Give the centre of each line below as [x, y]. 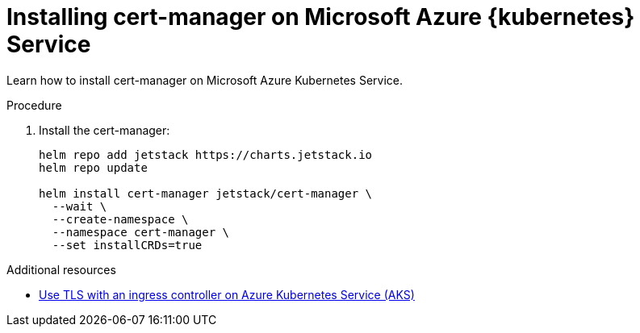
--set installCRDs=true [127, 245]
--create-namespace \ [120, 219]
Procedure [34, 105]
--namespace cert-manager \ [141, 232]
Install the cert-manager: [105, 130]
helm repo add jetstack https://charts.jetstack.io [206, 154]
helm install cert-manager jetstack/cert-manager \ [206, 193]
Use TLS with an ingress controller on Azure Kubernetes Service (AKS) [227, 294]
